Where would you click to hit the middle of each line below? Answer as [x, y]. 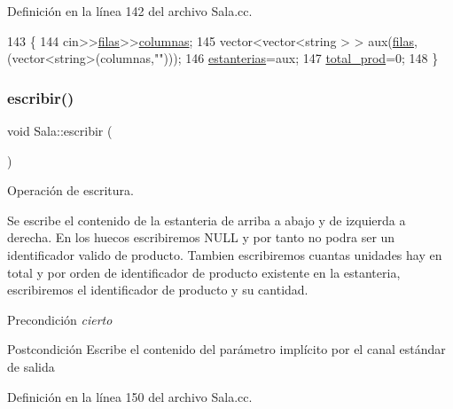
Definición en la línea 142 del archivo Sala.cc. [130, 11]
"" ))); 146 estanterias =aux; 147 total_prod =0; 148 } [296, 58]
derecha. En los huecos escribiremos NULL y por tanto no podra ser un [201, 237]
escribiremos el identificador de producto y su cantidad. [158, 290]
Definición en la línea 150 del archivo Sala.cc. [130, 396]
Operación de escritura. [70, 190]
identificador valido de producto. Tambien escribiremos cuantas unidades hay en [225, 254]
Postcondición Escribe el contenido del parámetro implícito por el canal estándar [226, 349]
